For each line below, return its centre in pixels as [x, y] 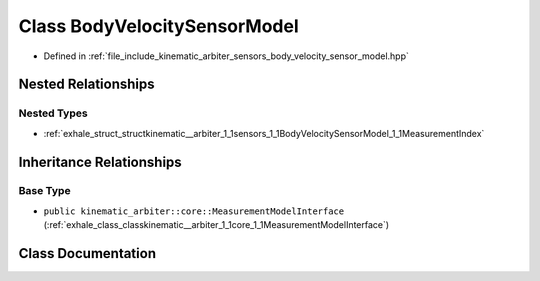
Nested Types [53, 113]
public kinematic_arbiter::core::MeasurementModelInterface [194, 211]
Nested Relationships [86, 84]
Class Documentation [87, 253]
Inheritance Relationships [100, 161]
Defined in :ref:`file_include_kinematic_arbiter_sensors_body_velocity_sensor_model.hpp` [226, 56]
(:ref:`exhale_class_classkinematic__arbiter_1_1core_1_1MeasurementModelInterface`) [216, 225]
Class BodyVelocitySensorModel [158, 26]
